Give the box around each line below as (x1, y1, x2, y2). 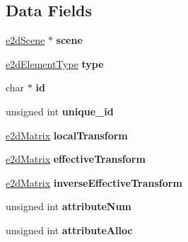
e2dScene (6, 33, 45, 47)
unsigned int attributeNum (6, 199, 131, 214)
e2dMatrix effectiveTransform (6, 151, 146, 166)
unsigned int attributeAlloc (6, 222, 133, 237)
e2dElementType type (6, 56, 104, 71)
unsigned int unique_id (6, 103, 114, 118)
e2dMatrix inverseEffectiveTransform (6, 175, 182, 190)
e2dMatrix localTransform (6, 127, 128, 142)
